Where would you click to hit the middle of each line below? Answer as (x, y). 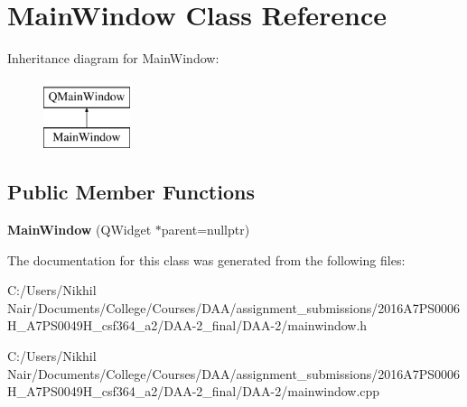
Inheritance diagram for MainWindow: (113, 58)
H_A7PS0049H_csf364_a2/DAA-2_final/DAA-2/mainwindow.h (187, 325)
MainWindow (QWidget (79, 230)
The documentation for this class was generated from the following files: (206, 259)
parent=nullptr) (205, 230)
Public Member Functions (131, 192)
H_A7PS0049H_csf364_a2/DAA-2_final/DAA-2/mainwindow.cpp (194, 391)
